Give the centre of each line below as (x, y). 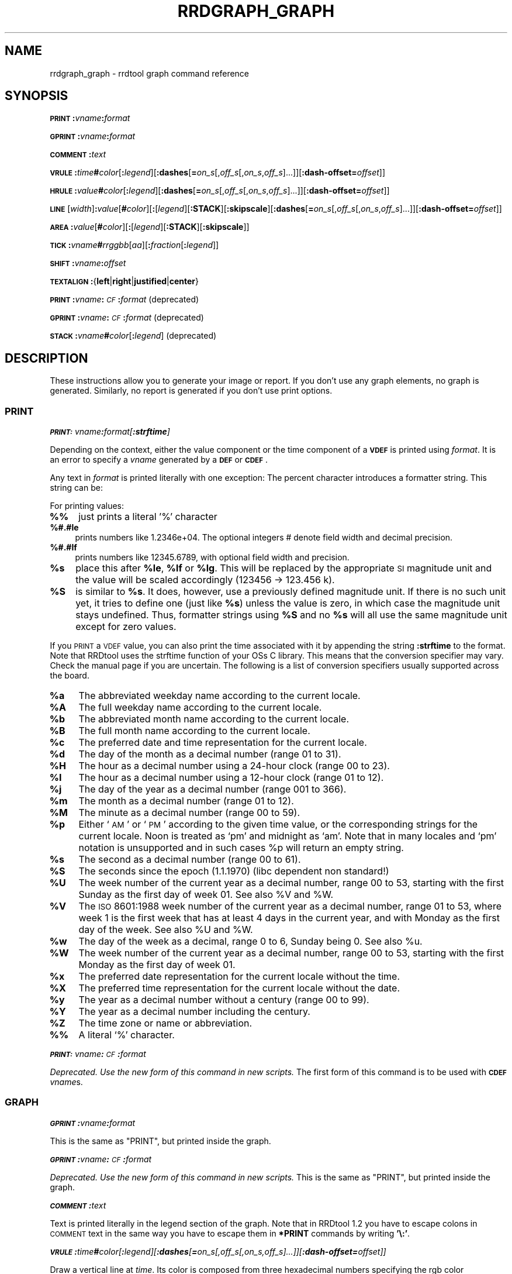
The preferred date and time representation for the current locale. (223, 743)
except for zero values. (126, 627)
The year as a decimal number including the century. (194, 1012)
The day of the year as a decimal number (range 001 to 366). (212, 789)
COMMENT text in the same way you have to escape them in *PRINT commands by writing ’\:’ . (230, 1233)
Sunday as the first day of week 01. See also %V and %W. (206, 895)
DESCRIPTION (46, 358)
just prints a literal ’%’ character (148, 517)
